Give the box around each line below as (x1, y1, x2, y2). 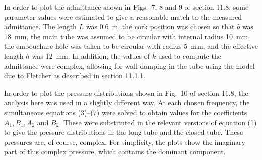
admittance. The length (4, 21, 77, 32)
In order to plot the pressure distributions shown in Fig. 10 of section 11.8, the (4, 87, 248, 98)
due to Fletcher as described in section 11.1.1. (4, 70, 146, 81)
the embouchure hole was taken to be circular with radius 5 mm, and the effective (4, 41, 258, 51)
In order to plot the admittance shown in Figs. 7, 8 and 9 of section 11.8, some (4, 2, 249, 12)
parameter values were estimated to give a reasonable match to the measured (4, 11, 242, 22)
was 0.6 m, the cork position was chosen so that (86, 21, 235, 32)
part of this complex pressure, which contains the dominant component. (4, 146, 226, 157)
